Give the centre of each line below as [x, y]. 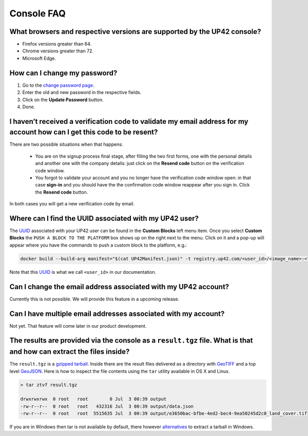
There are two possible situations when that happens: [66, 144]
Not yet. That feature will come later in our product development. [78, 326]
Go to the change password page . [58, 85]
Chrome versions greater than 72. [58, 51]
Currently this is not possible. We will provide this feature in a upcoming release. [94, 299]
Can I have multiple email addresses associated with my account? [117, 314]
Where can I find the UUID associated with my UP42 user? [104, 218]
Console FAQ [38, 13]
